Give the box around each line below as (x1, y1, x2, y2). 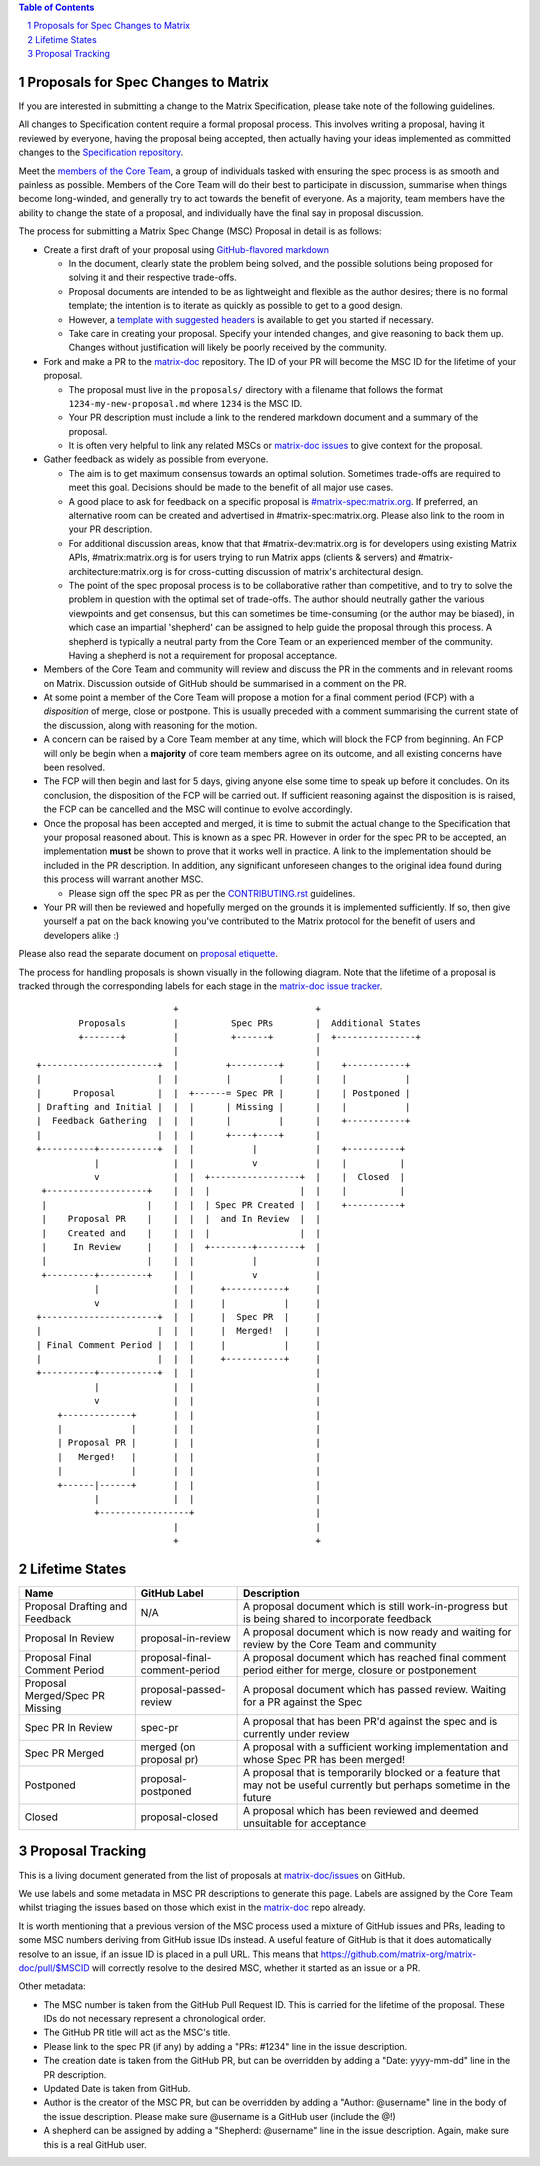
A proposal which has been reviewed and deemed (242, 1804, 479, 1818)
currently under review (242, 1727, 350, 1741)
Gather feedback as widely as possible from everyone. (43, 453, 269, 465)
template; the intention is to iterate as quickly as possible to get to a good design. (68, 300, 404, 312)
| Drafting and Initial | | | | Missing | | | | (36, 1101, 411, 1113)
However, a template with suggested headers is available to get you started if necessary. (68, 313, 434, 325)
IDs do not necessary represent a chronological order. (43, 2013, 266, 2025)
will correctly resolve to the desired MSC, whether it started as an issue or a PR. (91, 1961, 421, 1974)
